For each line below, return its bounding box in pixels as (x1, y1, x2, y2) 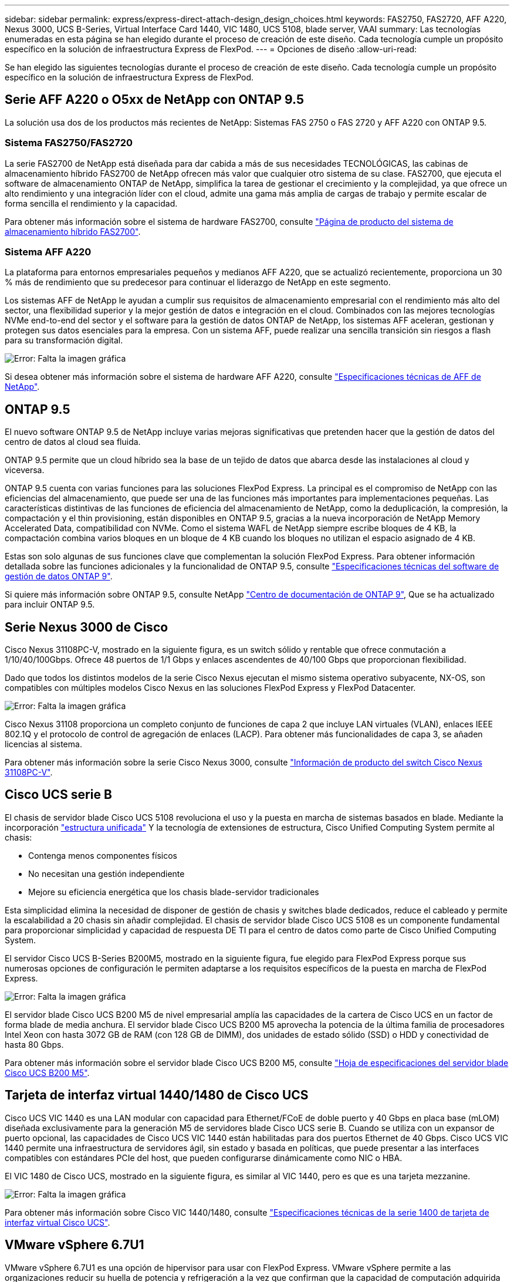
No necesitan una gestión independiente (28, 868, 185, 879)
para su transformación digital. (5, 335, 123, 346)
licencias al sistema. (5, 739, 82, 750)
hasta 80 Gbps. (5, 1039, 64, 1050)
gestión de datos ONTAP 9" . (5, 571, 113, 582)
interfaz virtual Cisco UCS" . (5, 1217, 110, 1227)
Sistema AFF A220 (5, 245, 92, 258)
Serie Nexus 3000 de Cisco (5, 619, 168, 635)
